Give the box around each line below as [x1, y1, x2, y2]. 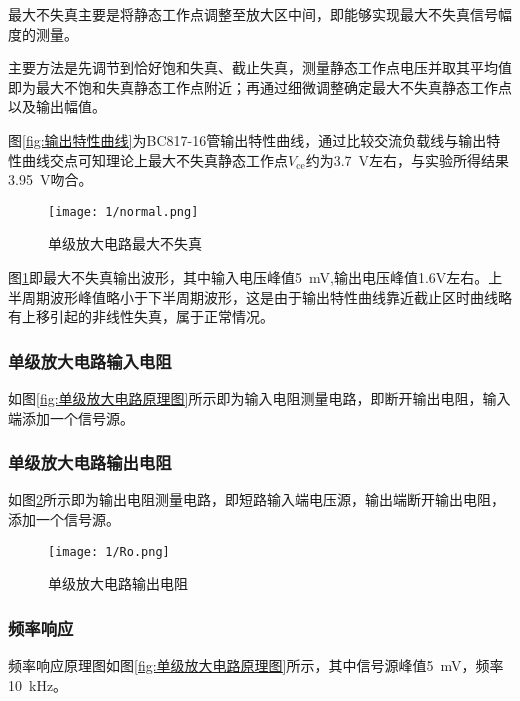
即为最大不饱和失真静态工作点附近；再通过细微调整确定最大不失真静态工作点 [8, 76, 512, 97]
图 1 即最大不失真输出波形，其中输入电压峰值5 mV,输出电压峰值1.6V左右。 [8, 267, 489, 287]
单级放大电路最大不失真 [48, 233, 202, 254]
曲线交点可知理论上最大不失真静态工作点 [21, 149, 288, 170]
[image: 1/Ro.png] [48, 544, 170, 559]
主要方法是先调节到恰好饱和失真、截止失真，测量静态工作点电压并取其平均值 [8, 57, 512, 78]
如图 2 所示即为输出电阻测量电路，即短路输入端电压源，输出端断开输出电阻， [8, 489, 505, 510]
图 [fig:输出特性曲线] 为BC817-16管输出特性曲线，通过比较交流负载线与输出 [8, 129, 487, 150]
